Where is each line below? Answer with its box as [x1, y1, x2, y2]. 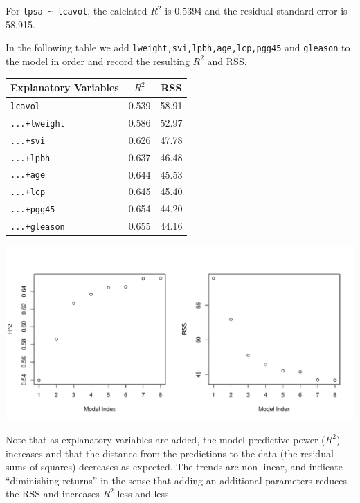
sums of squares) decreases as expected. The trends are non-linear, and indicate [6, 459, 343, 474]
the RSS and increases [6, 486, 100, 501]
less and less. [117, 486, 172, 501]
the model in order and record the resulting [6, 53, 190, 68]
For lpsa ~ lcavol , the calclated [6, 3, 147, 17]
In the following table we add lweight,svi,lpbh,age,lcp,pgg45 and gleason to [6, 40, 350, 55]
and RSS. [207, 53, 247, 68]
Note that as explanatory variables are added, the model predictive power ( [6, 432, 325, 446]
